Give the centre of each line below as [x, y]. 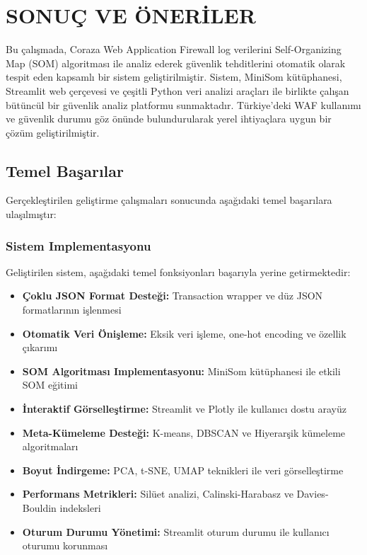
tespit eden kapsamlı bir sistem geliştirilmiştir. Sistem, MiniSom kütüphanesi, [174, 77]
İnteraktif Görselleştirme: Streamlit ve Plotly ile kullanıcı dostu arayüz [184, 409]
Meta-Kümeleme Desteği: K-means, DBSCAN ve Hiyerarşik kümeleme [184, 432]
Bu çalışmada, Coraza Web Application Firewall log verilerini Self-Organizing [174, 49]
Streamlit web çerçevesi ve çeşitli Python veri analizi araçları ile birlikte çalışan [177, 90]
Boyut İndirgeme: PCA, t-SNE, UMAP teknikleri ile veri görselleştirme [183, 470]
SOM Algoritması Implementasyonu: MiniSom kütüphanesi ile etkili [181, 371]
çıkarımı [40, 347]
